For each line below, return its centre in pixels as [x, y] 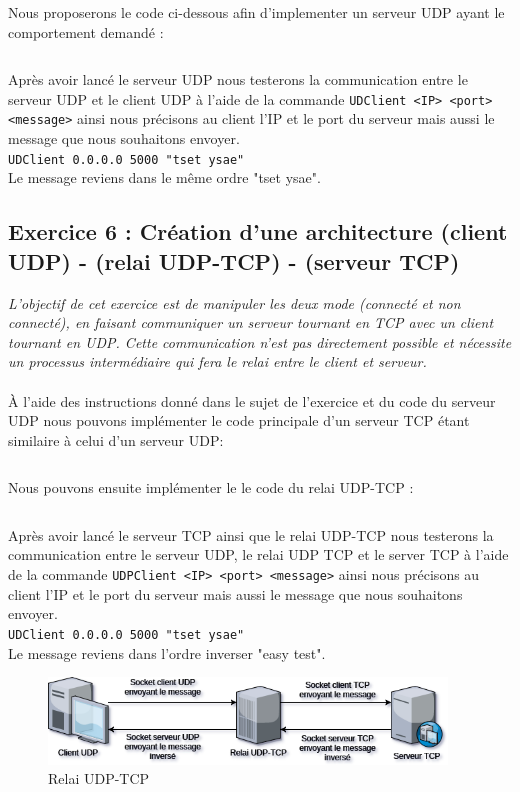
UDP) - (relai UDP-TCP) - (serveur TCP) [234, 260]
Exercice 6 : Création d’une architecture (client [258, 231]
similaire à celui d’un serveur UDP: [116, 439]
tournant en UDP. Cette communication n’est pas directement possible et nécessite [260, 341]
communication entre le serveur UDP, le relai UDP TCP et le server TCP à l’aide [258, 554]
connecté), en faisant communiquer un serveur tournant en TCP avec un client [251, 322]
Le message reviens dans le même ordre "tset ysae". [164, 177]
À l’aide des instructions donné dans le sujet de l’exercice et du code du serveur [252, 400]
